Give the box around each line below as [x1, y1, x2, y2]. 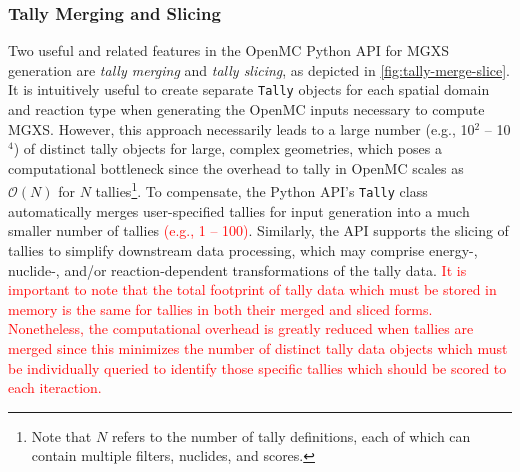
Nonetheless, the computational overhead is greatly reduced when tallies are [8, 318, 474, 339]
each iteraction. [8, 377, 102, 398]
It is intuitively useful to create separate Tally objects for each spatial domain [8, 79, 490, 100]
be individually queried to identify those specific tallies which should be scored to [8, 357, 507, 378]
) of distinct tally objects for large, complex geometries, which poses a [13, 138, 442, 159]
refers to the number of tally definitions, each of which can [111, 425, 471, 446]
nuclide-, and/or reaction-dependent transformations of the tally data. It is [8, 259, 467, 280]
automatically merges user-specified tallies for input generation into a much [8, 200, 470, 221]
